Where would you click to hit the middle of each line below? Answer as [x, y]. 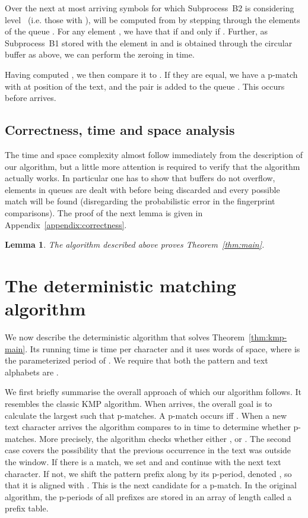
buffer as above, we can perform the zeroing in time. [100, 54]
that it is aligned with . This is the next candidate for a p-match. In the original [151, 485]
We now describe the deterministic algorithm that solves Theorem [125, 337]
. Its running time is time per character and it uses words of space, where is [163, 348]
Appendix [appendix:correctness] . [66, 224]
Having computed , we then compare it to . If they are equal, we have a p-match [151, 74]
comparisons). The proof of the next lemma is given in [104, 212]
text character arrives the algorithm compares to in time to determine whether [148, 427]
